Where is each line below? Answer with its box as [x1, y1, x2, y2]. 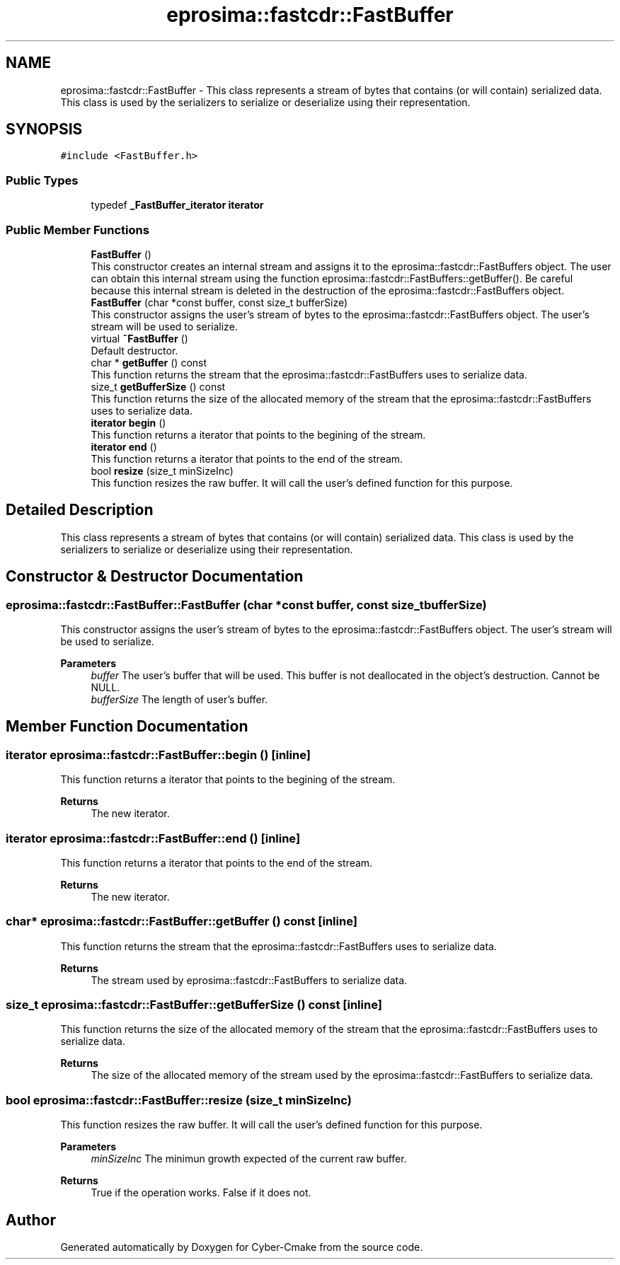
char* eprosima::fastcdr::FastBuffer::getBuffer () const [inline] [6, 914, 357, 929]
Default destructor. [91, 344, 178, 357]
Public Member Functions [6, 222, 149, 237]
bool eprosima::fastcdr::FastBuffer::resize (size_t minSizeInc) [6, 1092, 352, 1107]
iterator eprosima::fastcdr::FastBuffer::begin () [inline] [6, 747, 311, 762]
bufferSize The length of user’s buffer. [91, 693, 268, 705]
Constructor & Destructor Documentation [6, 567, 304, 586]
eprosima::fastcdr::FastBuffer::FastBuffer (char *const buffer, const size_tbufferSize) [6, 597, 487, 612]
